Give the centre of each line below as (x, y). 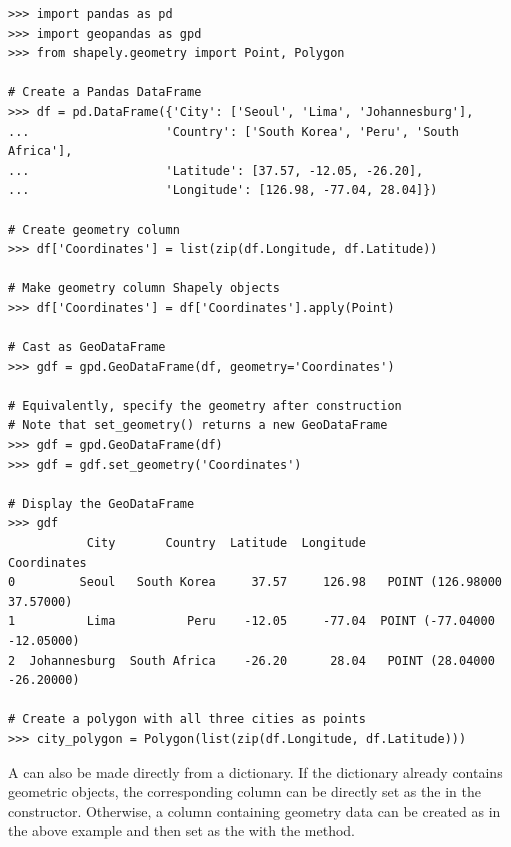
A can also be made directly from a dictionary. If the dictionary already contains (255, 771)
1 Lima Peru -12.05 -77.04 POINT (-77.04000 (251, 621)
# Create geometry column (94, 229)
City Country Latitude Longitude (226, 543)
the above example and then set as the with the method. (182, 830)
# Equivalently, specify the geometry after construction (205, 405)
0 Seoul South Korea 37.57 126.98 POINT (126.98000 (255, 582)
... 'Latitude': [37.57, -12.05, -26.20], (216, 170)
